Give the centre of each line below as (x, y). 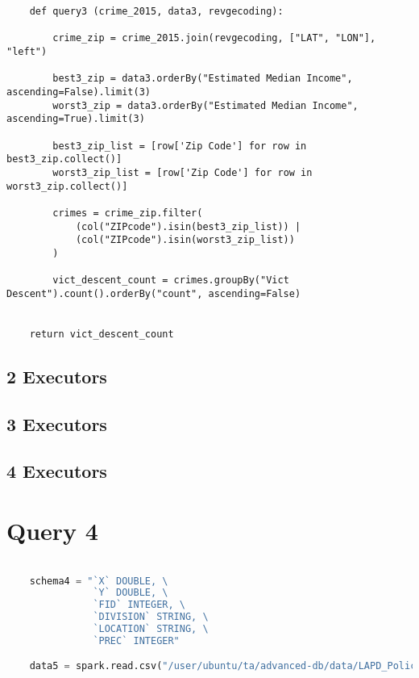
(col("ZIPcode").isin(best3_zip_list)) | (188, 226)
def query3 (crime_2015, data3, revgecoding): (156, 11)
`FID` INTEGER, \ (139, 605)
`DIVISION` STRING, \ (151, 617)
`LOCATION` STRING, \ (151, 629)
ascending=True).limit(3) (76, 119)
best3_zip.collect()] (64, 159)
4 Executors (57, 471)
